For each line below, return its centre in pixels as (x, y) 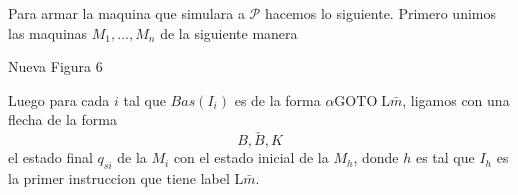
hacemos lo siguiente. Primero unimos (380, 13)
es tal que (445, 157)
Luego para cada (59, 99)
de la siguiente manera (229, 32)
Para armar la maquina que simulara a (126, 13)
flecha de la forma (62, 119)
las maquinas (48, 32)
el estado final (50, 157)
